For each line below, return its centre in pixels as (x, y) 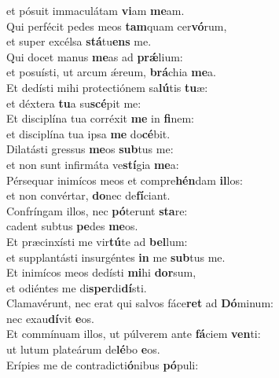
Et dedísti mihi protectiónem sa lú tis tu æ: (107, 87)
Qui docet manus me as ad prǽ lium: (95, 56)
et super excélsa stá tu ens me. (79, 41)
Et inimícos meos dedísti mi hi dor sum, (101, 272)
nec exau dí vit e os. (50, 318)
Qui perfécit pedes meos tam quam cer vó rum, (117, 26)
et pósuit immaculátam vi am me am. (95, 10)
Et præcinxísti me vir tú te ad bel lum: (97, 241)
